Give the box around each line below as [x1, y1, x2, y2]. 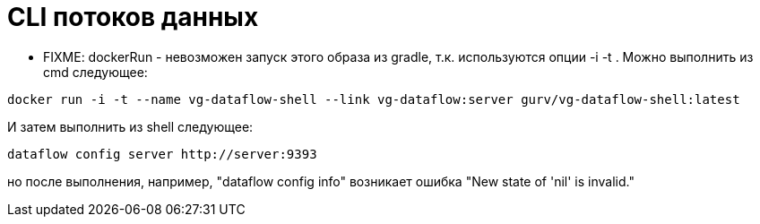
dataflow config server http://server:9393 [7, 146, 317, 161]
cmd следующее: [43, 64, 148, 80]
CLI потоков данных [7, 2, 259, 32]
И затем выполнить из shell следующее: [7, 118, 254, 134]
